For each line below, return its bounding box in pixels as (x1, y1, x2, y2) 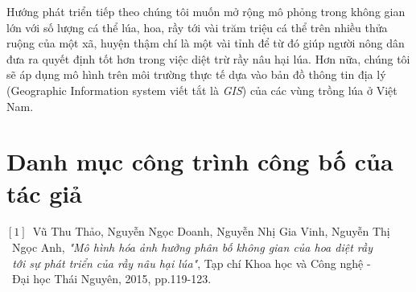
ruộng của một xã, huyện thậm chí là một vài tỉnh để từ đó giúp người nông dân (6, 35, 405, 51)
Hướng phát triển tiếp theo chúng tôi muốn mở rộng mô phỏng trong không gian (6, 3, 406, 19)
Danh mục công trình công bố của (6, 145, 393, 178)
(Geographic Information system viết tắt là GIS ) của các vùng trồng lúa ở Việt (6, 81, 397, 98)
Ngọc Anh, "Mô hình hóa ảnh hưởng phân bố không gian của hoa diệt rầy (11, 239, 373, 256)
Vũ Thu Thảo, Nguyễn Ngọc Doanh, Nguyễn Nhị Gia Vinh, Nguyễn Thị (32, 223, 390, 240)
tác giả (6, 176, 82, 209)
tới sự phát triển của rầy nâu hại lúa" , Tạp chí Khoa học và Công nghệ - (12, 254, 371, 271)
